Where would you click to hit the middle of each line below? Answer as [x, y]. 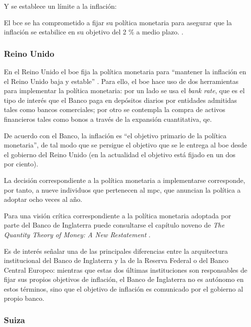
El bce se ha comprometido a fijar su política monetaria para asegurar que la [118, 22]
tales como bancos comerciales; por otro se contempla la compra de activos [115, 109]
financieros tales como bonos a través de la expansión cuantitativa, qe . [108, 119]
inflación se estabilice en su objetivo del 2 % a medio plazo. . [94, 32]
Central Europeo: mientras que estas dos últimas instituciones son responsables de [126, 270]
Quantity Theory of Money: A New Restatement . [77, 234]
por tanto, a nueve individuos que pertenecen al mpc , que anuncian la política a [122, 189]
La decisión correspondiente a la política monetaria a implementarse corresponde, [125, 180]
